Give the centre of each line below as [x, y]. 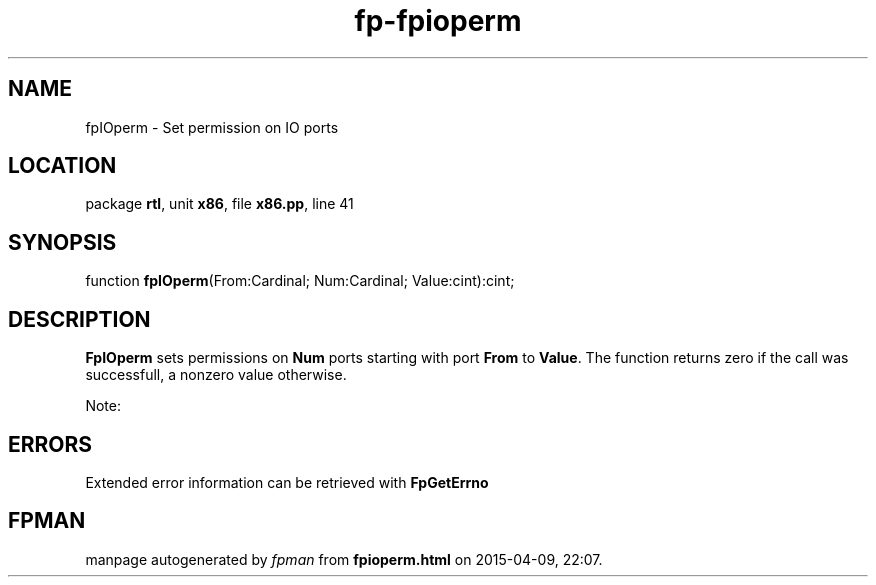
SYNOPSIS [62, 242]
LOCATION [62, 166]
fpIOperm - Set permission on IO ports [212, 127]
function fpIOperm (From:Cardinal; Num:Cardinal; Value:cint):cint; [300, 281]
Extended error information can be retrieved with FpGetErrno [287, 482]
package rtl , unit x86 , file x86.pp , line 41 [219, 204]
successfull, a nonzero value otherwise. [216, 375]
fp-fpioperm [438, 21]
